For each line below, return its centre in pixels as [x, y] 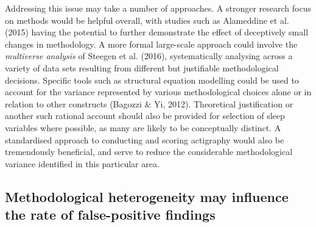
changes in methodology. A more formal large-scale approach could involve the [151, 44]
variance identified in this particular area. [82, 163]
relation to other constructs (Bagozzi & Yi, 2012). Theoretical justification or [149, 103]
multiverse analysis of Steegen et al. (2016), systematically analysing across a [149, 56]
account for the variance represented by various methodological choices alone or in [158, 92]
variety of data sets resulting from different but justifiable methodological [142, 67]
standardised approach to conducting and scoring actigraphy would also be [145, 139]
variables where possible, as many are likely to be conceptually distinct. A [143, 127]
